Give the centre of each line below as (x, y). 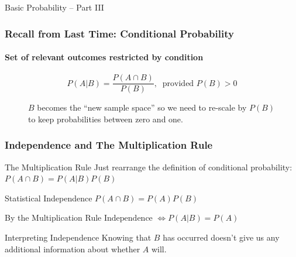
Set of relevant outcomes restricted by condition (104, 57)
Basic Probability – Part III (54, 7)
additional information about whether (73, 249)
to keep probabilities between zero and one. (106, 119)
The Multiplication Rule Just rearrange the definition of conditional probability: (149, 167)
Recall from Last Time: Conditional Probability (119, 33)
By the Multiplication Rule (53, 217)
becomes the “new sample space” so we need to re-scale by (142, 107)
